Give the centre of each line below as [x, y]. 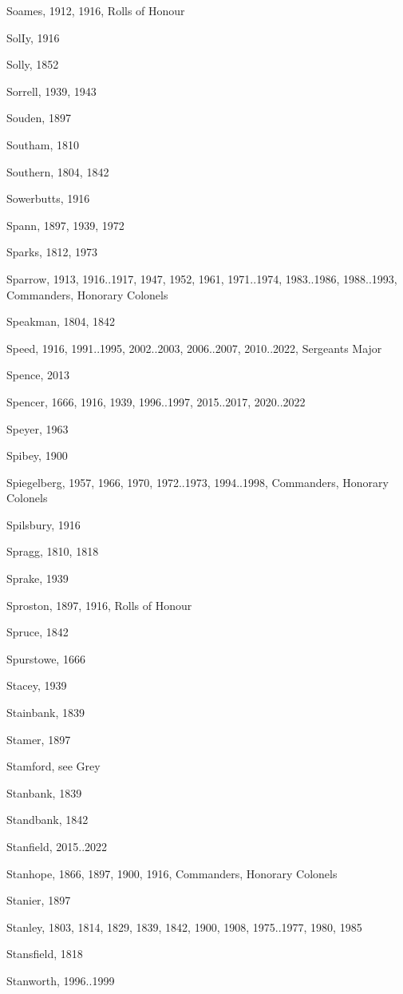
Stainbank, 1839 [46, 713]
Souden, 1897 [39, 118]
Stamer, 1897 [39, 739]
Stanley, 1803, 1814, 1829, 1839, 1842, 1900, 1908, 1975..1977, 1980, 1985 [184, 927]
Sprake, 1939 [38, 578]
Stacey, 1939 [37, 685]
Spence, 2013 [38, 375]
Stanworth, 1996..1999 [61, 980]
